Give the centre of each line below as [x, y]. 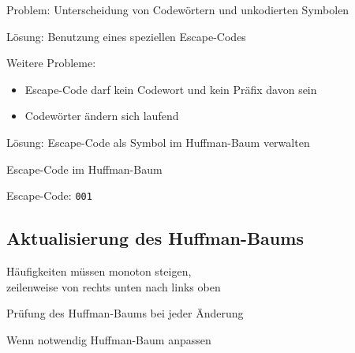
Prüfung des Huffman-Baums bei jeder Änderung [125, 313]
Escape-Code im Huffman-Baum [84, 169]
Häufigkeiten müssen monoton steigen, [99, 271]
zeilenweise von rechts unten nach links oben [114, 286]
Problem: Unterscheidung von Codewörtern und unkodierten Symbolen [178, 9]
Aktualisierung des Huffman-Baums [155, 238]
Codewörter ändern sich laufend [102, 116]
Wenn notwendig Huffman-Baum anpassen [109, 339]
